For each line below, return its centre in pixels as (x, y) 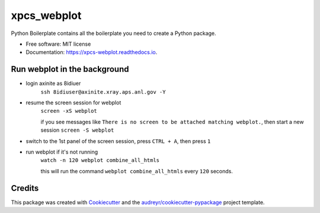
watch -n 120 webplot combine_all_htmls (100, 160)
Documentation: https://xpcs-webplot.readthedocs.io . (92, 52)
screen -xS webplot (69, 111)
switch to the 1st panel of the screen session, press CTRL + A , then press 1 (118, 141)
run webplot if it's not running (62, 152)
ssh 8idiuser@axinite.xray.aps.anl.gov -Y (103, 92)
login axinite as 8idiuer (53, 84)
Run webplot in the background (70, 69)
